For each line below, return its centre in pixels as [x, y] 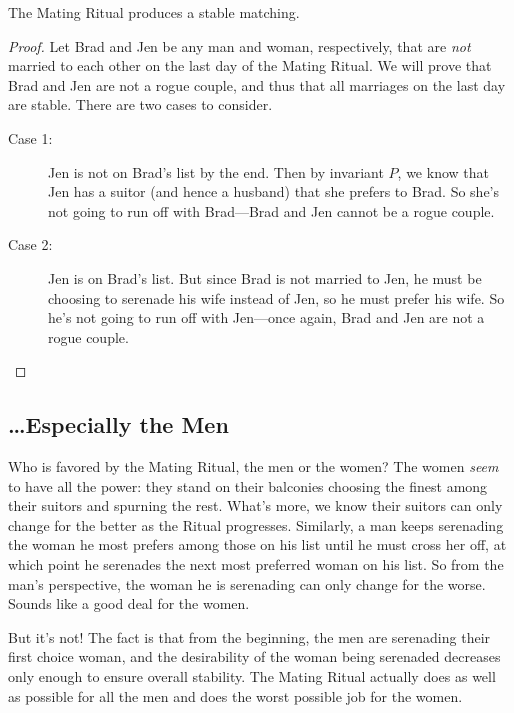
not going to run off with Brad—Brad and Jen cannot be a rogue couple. [271, 210]
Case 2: [30, 244]
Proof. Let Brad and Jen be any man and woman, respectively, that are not [239, 45]
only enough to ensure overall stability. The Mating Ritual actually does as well [252, 676]
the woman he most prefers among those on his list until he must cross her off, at [257, 544]
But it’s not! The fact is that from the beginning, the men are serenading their [249, 636]
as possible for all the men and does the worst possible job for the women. [235, 695]
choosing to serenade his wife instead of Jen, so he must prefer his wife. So [276, 297]
